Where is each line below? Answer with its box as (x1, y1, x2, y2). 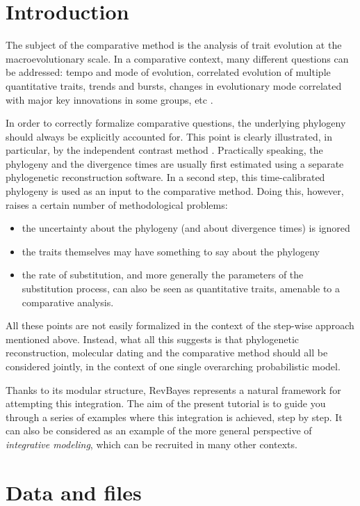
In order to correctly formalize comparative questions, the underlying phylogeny (6, 116, 346, 130)
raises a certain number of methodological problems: (6, 197, 228, 212)
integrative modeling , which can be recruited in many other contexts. (6, 436, 297, 451)
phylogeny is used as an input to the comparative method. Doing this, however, (6, 184, 344, 198)
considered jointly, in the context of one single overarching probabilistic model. (6, 359, 341, 373)
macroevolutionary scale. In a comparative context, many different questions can (6, 51, 349, 65)
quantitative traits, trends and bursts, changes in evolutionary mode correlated (6, 78, 342, 93)
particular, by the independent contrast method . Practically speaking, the (6, 143, 323, 157)
